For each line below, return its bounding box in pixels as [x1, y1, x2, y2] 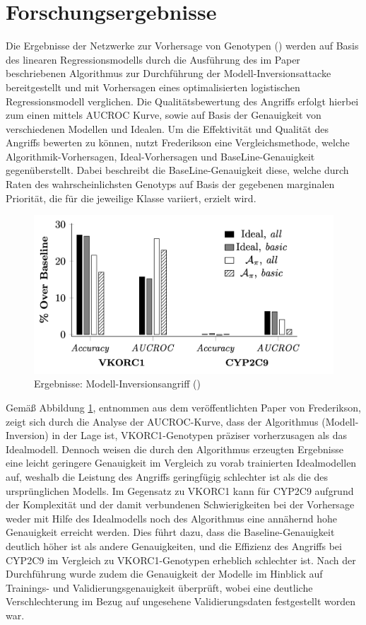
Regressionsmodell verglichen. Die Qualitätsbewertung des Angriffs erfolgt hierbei [6, 93, 359, 108]
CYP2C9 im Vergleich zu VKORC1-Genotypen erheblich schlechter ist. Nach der [6, 552, 356, 567]
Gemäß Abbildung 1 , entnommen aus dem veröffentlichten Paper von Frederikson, [6, 400, 361, 415]
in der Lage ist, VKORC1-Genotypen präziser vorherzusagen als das [52, 428, 347, 443]
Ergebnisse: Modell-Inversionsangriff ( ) [34, 376, 201, 391]
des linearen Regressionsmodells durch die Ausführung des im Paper [6, 52, 300, 66]
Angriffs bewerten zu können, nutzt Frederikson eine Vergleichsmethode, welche [6, 135, 350, 150]
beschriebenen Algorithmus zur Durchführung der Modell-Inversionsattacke [6, 66, 331, 81]
